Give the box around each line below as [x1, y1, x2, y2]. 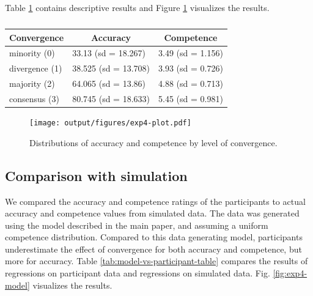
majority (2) [9, 77, 55, 90]
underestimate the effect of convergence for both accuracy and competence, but [5, 242, 302, 255]
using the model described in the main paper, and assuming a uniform [5, 218, 268, 231]
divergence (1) [9, 62, 62, 75]
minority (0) [9, 46, 55, 59]
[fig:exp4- [273, 267, 307, 279]
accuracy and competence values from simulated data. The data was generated [5, 207, 300, 220]
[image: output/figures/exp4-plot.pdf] [29, 119, 191, 128]
